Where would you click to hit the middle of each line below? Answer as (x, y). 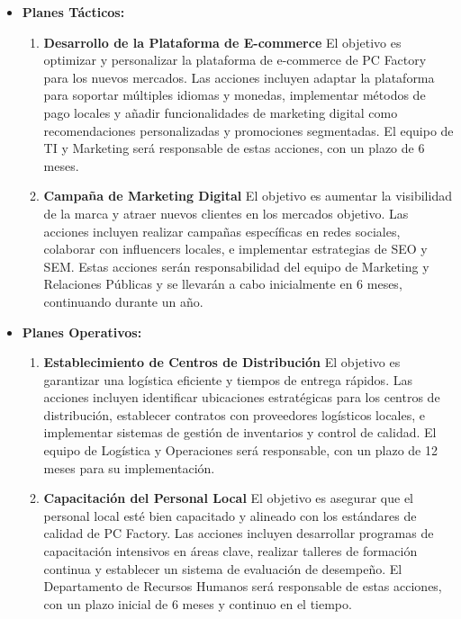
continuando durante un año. (123, 301)
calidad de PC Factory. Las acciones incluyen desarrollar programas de (239, 533)
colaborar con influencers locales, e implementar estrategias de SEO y (235, 249)
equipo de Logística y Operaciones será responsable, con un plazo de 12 (240, 450)
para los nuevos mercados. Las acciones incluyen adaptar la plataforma (239, 77)
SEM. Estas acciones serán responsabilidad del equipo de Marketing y (236, 266)
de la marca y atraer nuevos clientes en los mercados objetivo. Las (226, 213)
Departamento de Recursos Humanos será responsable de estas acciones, (243, 586)
